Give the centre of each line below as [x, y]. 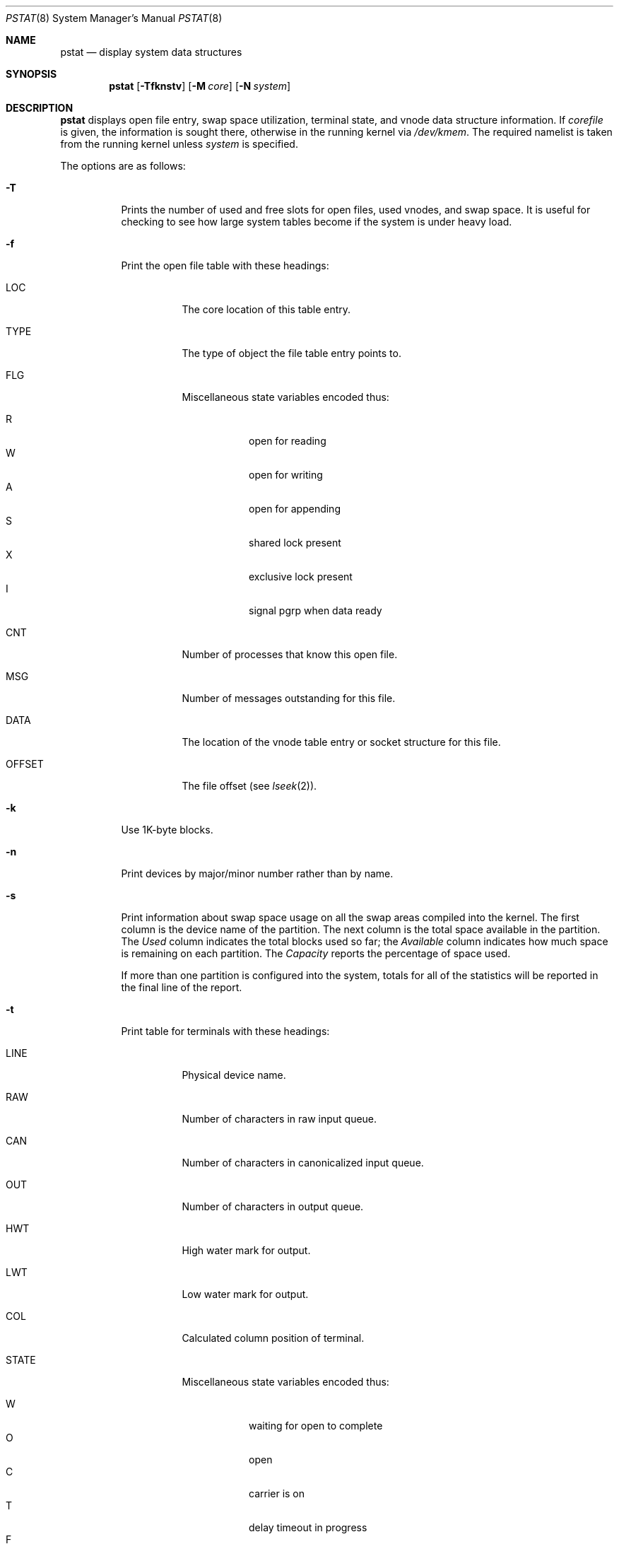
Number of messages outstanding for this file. [289, 698]
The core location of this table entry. [266, 309]
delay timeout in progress [308, 1527]
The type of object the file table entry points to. [291, 353]
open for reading [288, 441]
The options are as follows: [123, 166]
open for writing [286, 475]
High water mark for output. [246, 1250]
